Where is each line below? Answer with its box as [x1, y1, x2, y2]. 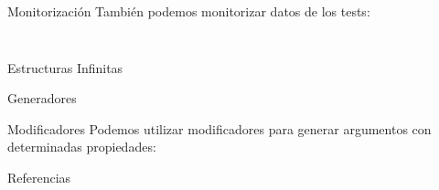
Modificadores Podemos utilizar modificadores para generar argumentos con [7, 119, 432, 138]
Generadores [7, 89, 77, 108]
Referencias [7, 167, 71, 186]
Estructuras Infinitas [7, 58, 123, 77]
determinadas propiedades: [7, 137, 156, 156]
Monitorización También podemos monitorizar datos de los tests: [7, 2, 370, 20]
